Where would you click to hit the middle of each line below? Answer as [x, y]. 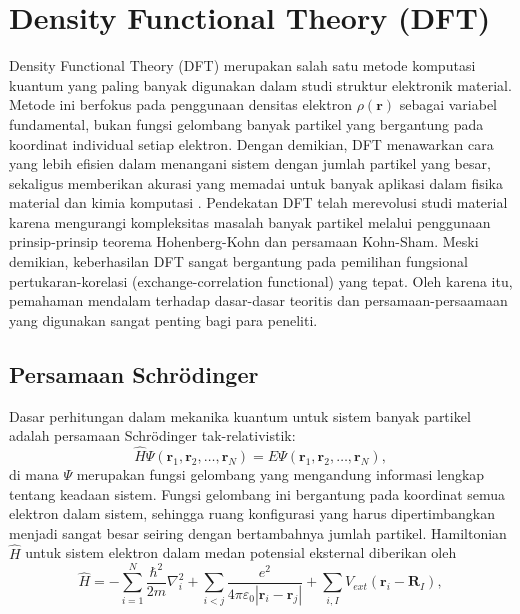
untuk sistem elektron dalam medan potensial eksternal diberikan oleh [241, 552]
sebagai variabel [448, 104]
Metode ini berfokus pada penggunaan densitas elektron [180, 104]
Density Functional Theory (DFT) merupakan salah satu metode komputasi [242, 65]
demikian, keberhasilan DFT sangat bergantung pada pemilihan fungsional [238, 261]
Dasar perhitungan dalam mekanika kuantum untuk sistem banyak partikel [240, 415]
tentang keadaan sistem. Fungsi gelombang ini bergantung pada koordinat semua [257, 493]
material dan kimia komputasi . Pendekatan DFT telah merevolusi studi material [258, 202]
